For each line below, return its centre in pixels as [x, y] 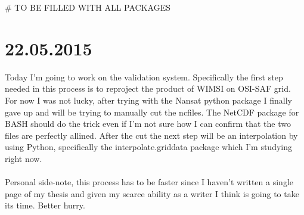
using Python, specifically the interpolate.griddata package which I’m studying [149, 147]
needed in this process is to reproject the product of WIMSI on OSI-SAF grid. [148, 88]
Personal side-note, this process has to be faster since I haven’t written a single [149, 182]
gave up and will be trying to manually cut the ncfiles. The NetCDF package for [152, 112]
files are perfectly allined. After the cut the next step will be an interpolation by [151, 135]
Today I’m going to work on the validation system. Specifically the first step [144, 77]
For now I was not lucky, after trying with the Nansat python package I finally [148, 100]
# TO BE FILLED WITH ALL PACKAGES [88, 7]
